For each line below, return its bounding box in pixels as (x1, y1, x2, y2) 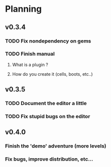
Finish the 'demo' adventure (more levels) (5, 143, 107, 149)
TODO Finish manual (5, 50, 55, 57)
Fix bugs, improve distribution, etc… (5, 156, 93, 163)
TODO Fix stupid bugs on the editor (5, 113, 90, 120)
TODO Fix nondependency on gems (5, 38, 91, 44)
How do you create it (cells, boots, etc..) (12, 71, 93, 77)
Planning (5, 3, 42, 15)
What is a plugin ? (12, 62, 48, 67)
